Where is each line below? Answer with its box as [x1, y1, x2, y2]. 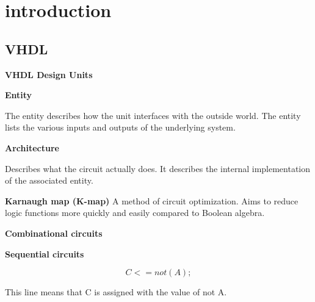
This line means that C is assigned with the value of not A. [5, 286, 227, 298]
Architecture [5, 141, 59, 154]
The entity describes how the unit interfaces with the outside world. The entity [5, 109, 301, 121]
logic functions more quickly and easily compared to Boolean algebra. [5, 206, 265, 219]
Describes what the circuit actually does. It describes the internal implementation [5, 162, 311, 174]
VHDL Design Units [5, 68, 93, 81]
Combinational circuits [5, 226, 103, 239]
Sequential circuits [5, 247, 84, 260]
